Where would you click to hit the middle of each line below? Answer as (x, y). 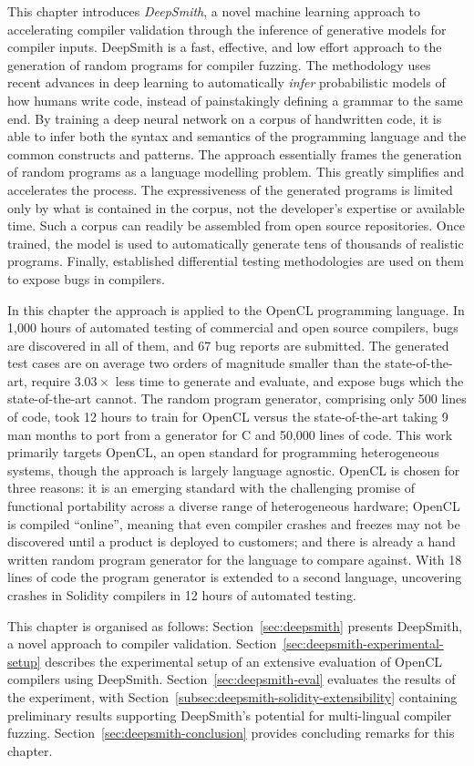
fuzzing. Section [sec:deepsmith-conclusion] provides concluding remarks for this (231, 733)
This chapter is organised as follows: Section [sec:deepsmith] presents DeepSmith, (235, 625)
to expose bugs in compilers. (86, 278)
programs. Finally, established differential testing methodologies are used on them (236, 261)
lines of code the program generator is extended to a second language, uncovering (235, 577)
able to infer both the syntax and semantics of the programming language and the (237, 136)
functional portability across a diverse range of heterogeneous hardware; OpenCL (234, 506)
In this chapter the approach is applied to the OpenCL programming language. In (236, 309)
